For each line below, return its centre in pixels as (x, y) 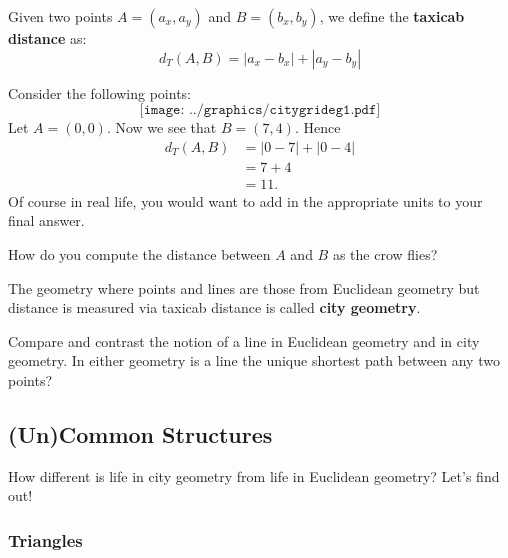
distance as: (47, 38)
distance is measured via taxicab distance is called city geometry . (214, 307)
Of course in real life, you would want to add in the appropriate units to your (245, 200)
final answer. (46, 220)
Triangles (45, 539)
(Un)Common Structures (140, 434)
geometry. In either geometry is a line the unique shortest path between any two (254, 360)
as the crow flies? (385, 254)
